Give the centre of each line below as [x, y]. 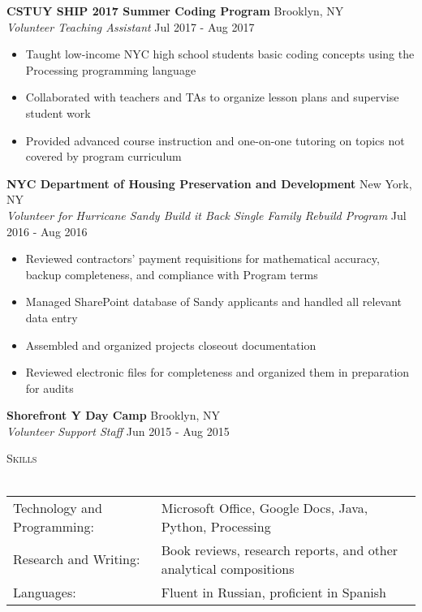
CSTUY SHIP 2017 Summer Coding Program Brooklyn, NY [175, 11]
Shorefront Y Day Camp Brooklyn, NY [114, 415]
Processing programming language [111, 69]
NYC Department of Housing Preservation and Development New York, [209, 183]
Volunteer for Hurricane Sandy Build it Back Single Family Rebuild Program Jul [207, 215]
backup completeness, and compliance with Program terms [172, 274]
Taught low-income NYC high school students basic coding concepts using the [220, 54]
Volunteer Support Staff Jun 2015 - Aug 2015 [118, 431]
